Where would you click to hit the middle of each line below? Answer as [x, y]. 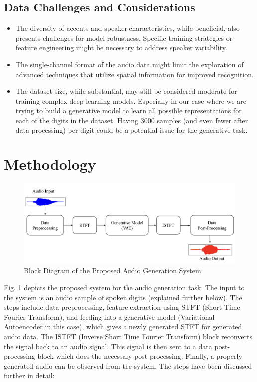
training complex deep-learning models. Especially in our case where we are [131, 100]
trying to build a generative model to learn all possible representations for [128, 110]
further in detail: [29, 375]
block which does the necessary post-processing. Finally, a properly [140, 356]
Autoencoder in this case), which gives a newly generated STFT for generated [123, 326]
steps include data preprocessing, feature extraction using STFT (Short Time [122, 307]
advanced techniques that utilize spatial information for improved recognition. [134, 74]
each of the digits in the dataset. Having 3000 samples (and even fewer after [132, 120]
